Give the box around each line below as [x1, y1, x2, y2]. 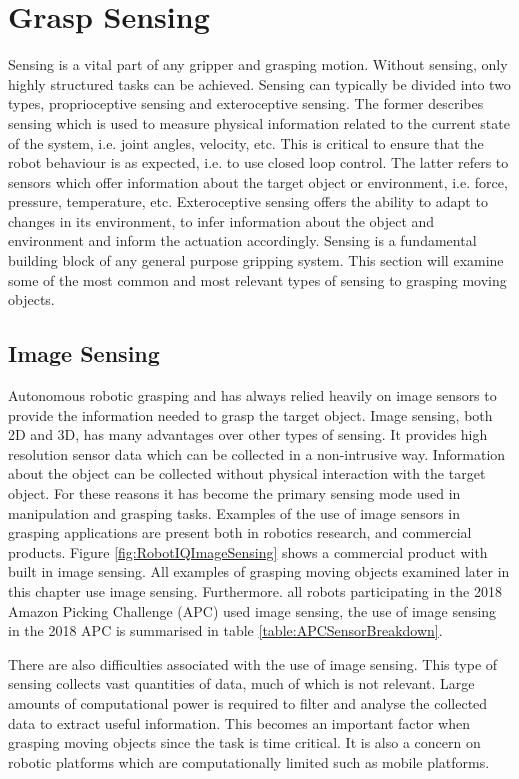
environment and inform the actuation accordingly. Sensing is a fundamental [8, 230, 477, 251]
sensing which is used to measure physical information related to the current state [8, 112, 510, 133]
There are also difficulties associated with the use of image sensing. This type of [8, 653, 498, 674]
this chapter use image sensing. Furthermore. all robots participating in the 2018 [8, 580, 502, 601]
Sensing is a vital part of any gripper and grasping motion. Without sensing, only [8, 54, 508, 75]
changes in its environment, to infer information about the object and [8, 210, 435, 231]
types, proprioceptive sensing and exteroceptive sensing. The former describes [8, 93, 484, 114]
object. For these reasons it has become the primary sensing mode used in [8, 483, 461, 504]
